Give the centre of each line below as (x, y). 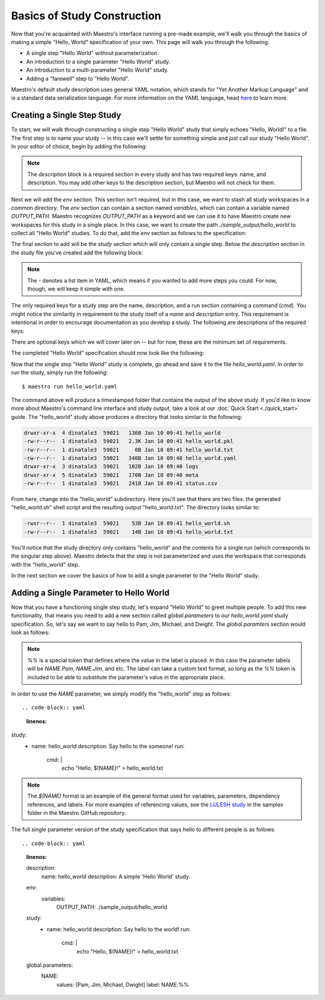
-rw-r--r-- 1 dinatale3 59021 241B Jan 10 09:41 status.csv (121, 483)
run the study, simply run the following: (60, 373)
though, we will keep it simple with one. (76, 289)
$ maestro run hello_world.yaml (70, 386)
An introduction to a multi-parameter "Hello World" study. (97, 70)
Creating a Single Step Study (66, 115)
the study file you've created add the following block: (77, 253)
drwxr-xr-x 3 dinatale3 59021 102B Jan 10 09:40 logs (111, 467)
